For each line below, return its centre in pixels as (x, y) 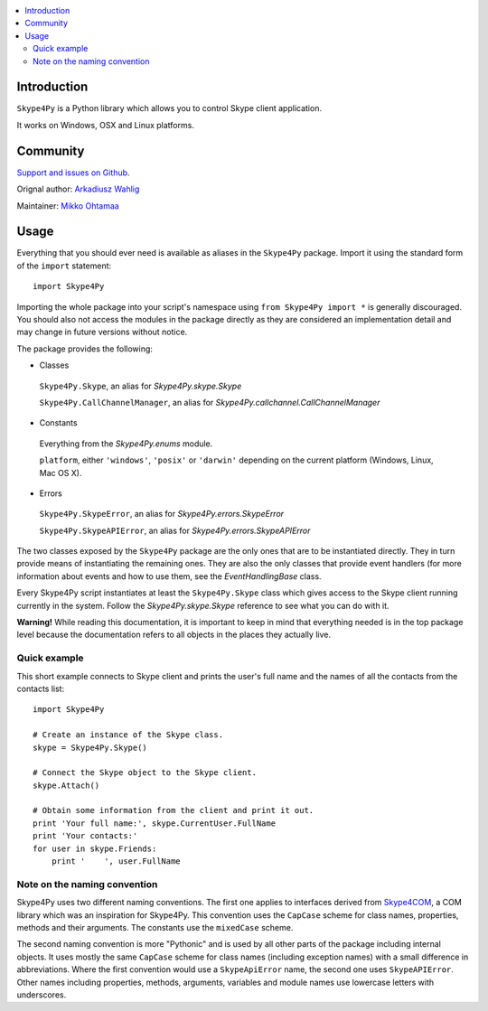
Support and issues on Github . (73, 173)
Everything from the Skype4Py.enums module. (126, 444)
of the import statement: (64, 266)
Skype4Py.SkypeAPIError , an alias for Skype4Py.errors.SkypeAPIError (175, 530)
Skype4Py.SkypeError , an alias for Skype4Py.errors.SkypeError (162, 514)
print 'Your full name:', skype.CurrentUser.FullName (154, 823)
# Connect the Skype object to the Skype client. (145, 773)
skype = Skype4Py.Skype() (90, 747)
